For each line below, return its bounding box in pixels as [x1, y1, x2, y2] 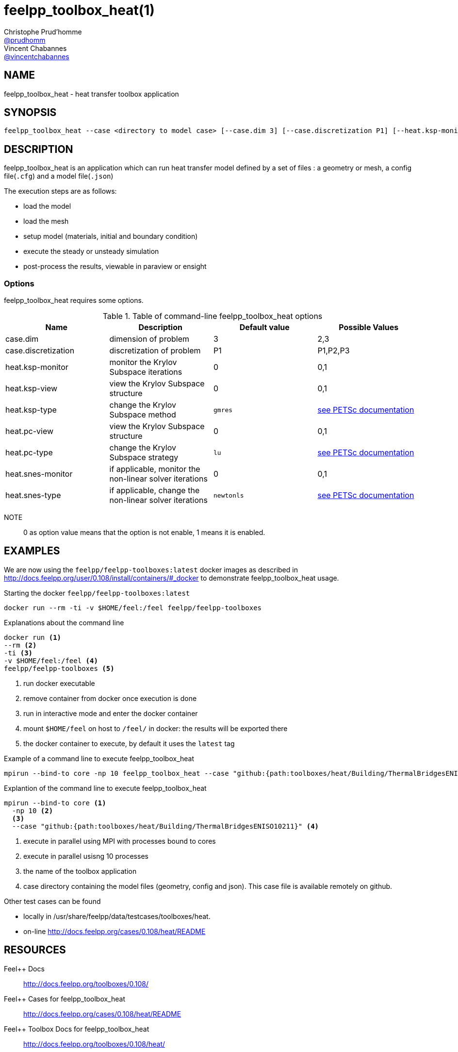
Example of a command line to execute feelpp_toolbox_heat [4, 754, 195, 763]
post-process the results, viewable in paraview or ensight [23, 262, 207, 271]
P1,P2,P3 [317, 346, 350, 356]
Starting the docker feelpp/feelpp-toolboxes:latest [4, 588, 190, 597]
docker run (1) [4, 633, 62, 641]
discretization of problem [109, 346, 201, 356]
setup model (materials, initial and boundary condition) [23, 232, 198, 241]
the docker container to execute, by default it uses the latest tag [23, 739, 235, 748]
